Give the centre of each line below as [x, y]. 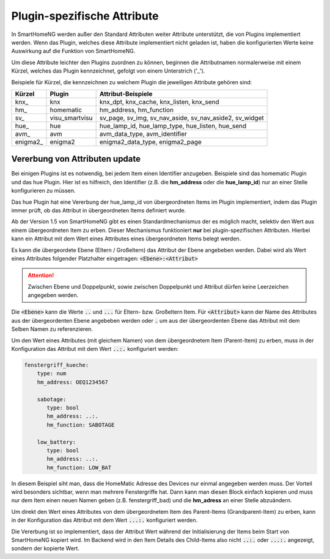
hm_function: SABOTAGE [81, 425]
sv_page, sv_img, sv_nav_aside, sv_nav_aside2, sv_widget [182, 118]
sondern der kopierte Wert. [45, 549]
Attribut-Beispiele [126, 93]
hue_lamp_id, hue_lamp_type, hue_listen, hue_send [173, 126]
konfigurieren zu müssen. [43, 191]
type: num [52, 373]
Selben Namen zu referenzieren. [52, 329]
